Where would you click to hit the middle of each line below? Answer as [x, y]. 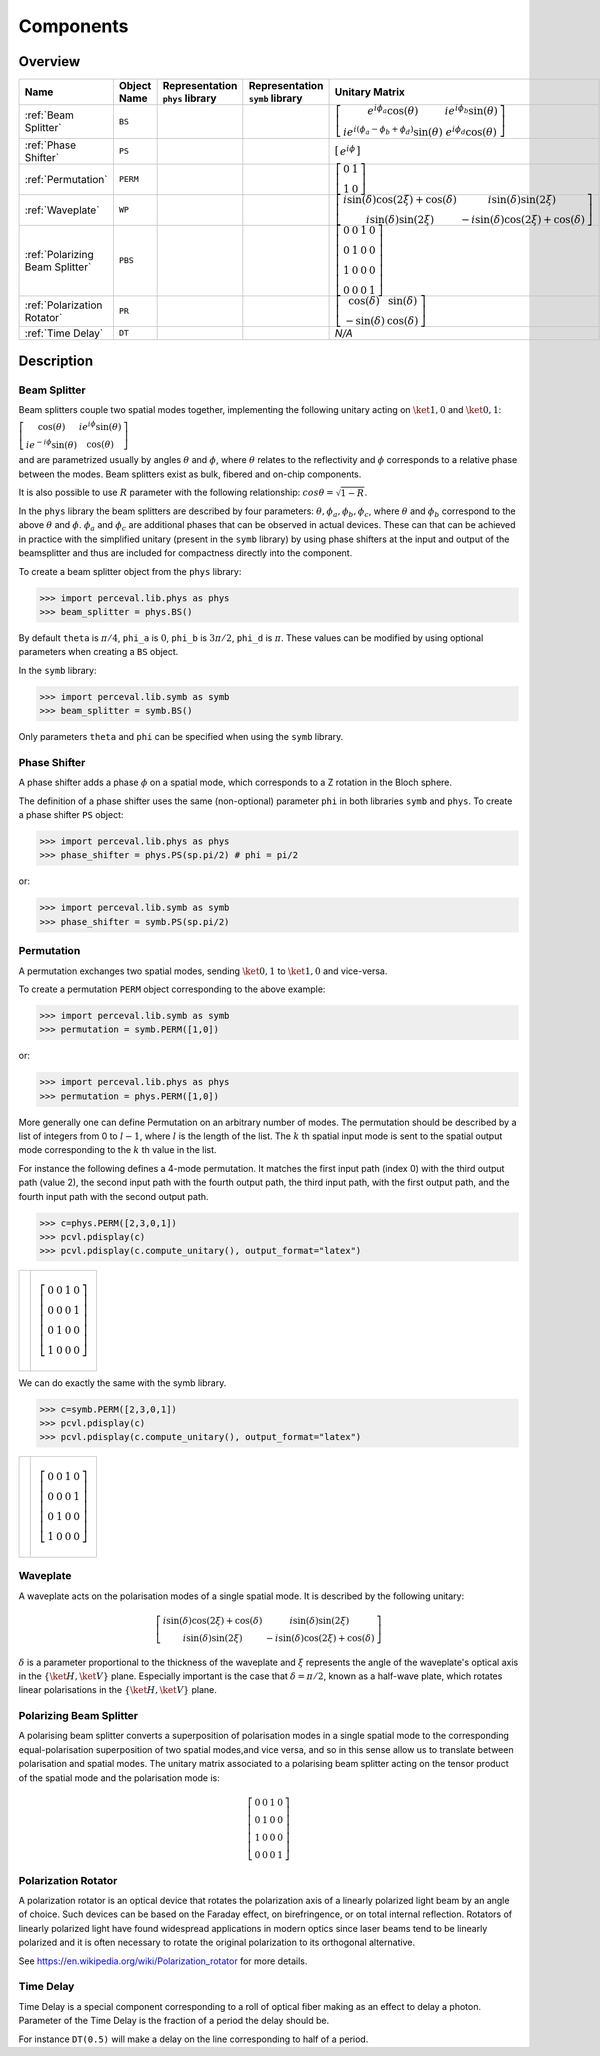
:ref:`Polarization [63, 305]
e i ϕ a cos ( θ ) [393, 110]
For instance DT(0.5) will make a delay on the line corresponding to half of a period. [193, 2039]
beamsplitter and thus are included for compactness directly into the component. [185, 553]
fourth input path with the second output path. [113, 1196]
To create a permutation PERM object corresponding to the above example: [172, 989]
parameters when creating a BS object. [98, 652]
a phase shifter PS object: [71, 815]
